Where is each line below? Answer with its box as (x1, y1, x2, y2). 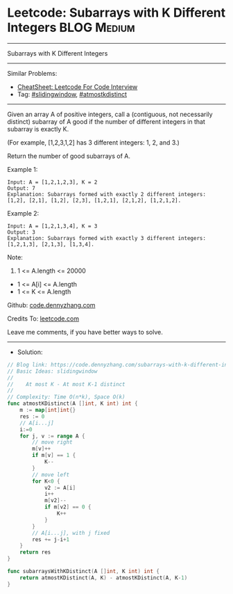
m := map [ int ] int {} (19, 407, 76, 414)
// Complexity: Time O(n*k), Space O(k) (7, 394, 126, 401)
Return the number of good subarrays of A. (7, 152, 130, 160)
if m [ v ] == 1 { (32, 452, 76, 459)
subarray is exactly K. (7, 125, 69, 133)
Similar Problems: (7, 69, 58, 77)
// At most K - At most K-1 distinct (7, 380, 126, 387)
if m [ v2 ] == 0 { (44, 504, 92, 511)
